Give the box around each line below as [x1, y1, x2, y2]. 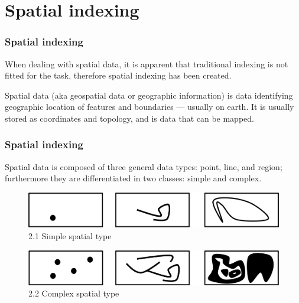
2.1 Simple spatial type [28, 229, 112, 242]
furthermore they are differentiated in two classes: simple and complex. [5, 172, 262, 184]
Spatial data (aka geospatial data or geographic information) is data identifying [5, 89, 293, 101]
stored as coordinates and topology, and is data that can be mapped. [5, 112, 254, 124]
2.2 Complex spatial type [28, 287, 119, 299]
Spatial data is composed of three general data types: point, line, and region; [5, 160, 282, 172]
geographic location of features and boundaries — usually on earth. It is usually [5, 100, 294, 113]
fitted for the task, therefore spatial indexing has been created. [5, 69, 232, 82]
